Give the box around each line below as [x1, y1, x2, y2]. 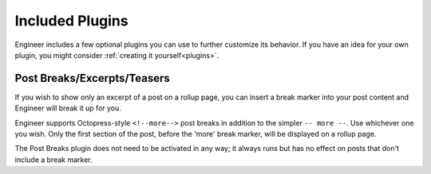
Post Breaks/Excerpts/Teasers [14, 72, 171, 85]
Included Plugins [14, 12, 129, 29]
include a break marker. [14, 155, 93, 164]
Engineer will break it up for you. [14, 103, 121, 113]
